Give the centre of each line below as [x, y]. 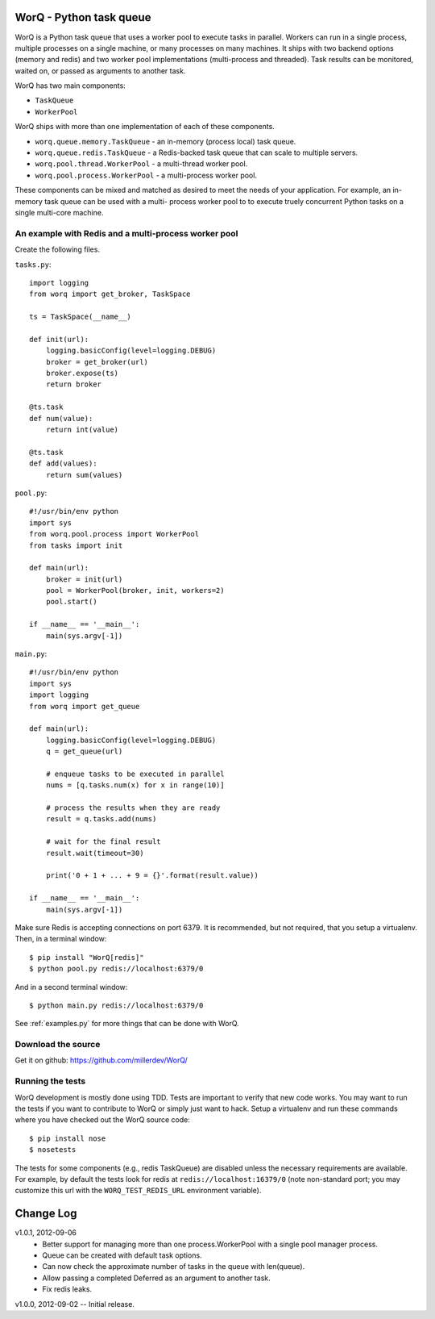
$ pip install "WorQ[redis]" [87, 957]
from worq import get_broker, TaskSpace [110, 294]
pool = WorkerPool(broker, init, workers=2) [135, 591]
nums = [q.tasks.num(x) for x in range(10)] [135, 785]
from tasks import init [76, 545]
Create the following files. [58, 249]
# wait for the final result [103, 842]
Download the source [58, 1045]
